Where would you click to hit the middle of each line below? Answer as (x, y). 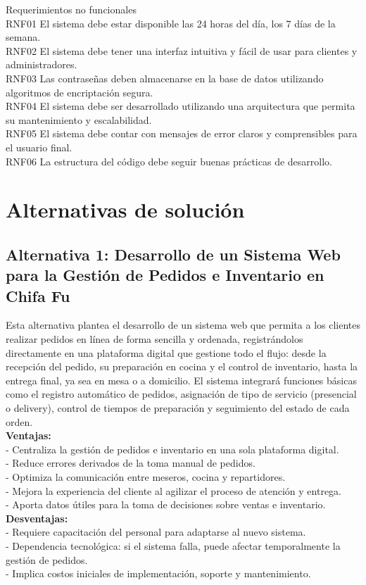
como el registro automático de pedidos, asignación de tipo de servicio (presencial (181, 394)
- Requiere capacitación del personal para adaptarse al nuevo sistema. (156, 532)
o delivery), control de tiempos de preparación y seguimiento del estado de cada (178, 408)
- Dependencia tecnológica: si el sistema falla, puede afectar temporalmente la (173, 545)
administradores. (42, 64)
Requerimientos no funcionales (71, 9)
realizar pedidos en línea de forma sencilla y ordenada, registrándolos (154, 339)
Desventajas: (37, 518)
